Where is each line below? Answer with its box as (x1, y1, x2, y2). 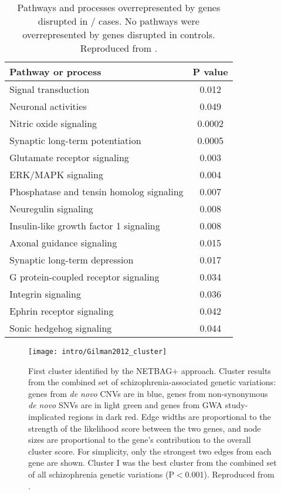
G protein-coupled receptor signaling (9, 270, 160, 283)
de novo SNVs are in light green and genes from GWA (28, 399, 223, 411)
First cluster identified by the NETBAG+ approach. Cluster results (28, 364, 271, 376)
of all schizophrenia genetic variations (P (28, 468, 174, 480)
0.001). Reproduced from (185, 468, 275, 480)
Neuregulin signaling (9, 202, 93, 215)
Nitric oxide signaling (9, 116, 97, 130)
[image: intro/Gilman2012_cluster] (28, 348, 167, 356)
